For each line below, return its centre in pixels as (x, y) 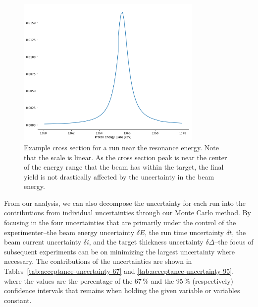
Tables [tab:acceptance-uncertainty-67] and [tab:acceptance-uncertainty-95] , (119, 271)
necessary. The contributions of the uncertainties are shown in (98, 261)
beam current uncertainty (43, 242)
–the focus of (234, 242)
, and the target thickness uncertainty (146, 242)
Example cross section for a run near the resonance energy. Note (121, 147)
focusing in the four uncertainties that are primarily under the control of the (120, 222)
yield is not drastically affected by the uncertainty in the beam (119, 176)
